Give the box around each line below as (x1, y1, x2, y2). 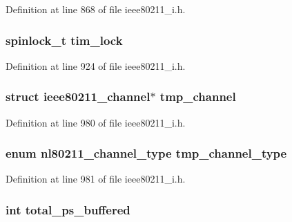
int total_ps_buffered (6, 201, 130, 218)
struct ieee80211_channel (6, 88, 150, 105)
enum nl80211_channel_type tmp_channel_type (6, 145, 287, 162)
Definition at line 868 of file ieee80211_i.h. (6, 2, 186, 16)
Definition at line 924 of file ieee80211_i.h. (6, 58, 186, 73)
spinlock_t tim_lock (6, 31, 123, 48)
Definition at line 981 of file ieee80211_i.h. (6, 172, 186, 186)
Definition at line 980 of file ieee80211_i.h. (6, 115, 186, 129)
